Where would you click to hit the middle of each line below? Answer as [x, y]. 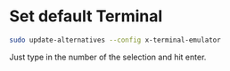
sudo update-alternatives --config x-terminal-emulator [115, 40]
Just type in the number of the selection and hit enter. [108, 57]
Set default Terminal [86, 16]
